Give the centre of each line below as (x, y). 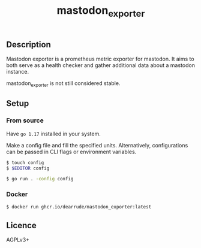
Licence (22, 225)
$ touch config (25, 162)
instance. (18, 72)
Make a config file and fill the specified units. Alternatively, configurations (97, 145)
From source (25, 120)
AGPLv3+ (18, 240)
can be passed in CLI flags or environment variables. (71, 152)
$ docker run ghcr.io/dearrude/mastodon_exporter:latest (79, 207)
